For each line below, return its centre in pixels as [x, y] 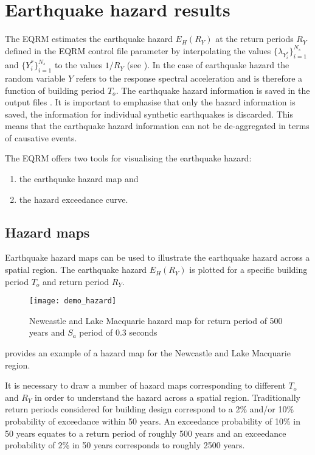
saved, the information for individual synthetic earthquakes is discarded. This [149, 114]
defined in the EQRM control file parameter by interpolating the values [138, 50]
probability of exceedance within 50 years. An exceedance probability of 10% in [153, 421]
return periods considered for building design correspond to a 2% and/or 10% [150, 409]
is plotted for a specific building [248, 270]
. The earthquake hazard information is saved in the [213, 90]
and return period [76, 281]
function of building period [55, 90]
